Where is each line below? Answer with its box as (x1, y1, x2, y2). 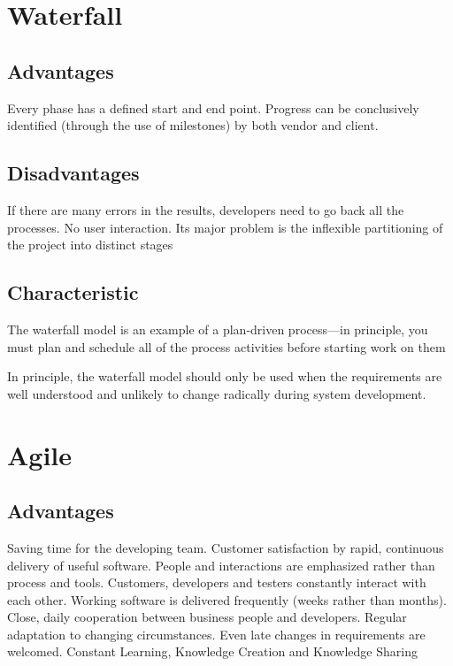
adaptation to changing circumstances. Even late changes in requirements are (7, 624, 426, 643)
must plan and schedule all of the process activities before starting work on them (7, 337, 446, 356)
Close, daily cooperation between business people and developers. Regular (7, 608, 407, 626)
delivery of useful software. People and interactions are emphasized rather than (7, 555, 435, 574)
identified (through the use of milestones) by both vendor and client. (7, 116, 379, 134)
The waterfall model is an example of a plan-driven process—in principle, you (7, 319, 428, 338)
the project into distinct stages (7, 235, 173, 254)
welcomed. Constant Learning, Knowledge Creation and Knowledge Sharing (7, 642, 418, 661)
